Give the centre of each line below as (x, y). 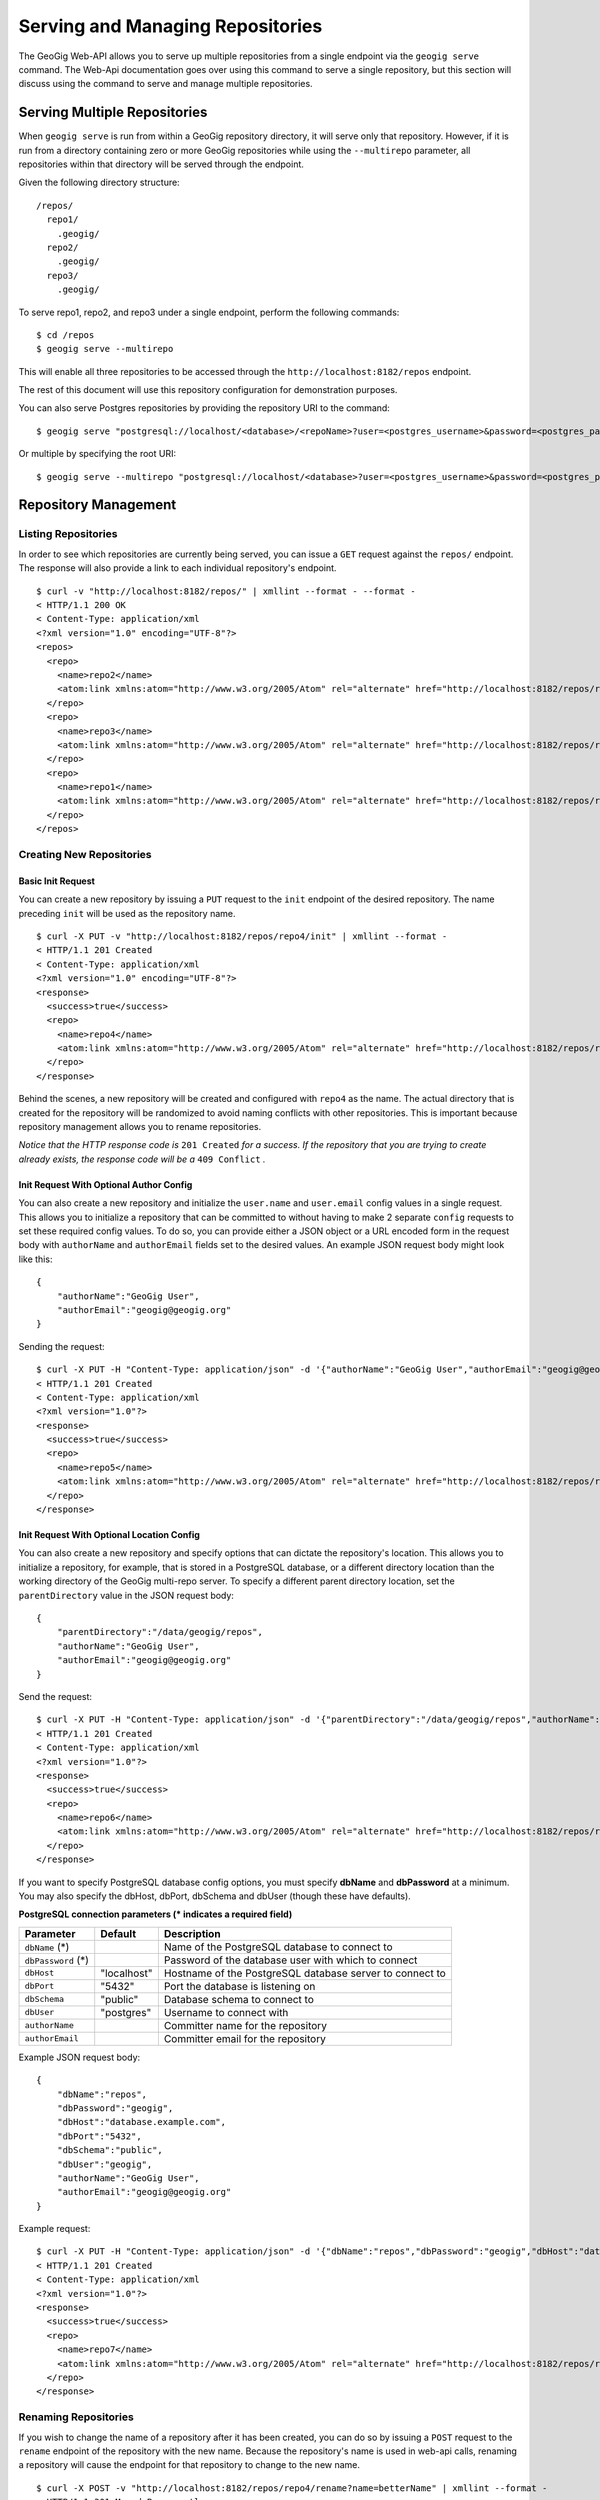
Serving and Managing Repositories (170, 26)
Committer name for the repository (245, 2025)
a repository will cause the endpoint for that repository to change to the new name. (189, 2465)
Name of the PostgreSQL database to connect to (278, 1947)
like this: (35, 1259)
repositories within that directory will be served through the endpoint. (161, 164)
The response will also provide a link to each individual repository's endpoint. (177, 568)
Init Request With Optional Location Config (109, 1535)
